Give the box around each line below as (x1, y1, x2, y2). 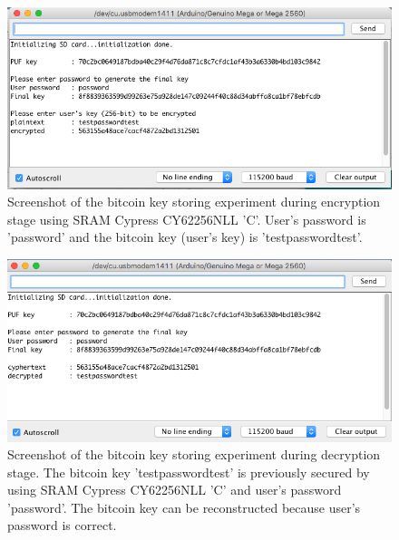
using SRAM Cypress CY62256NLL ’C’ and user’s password (7, 480, 342, 499)
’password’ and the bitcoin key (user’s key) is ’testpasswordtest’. (7, 227, 363, 246)
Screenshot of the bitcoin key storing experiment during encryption (7, 192, 381, 211)
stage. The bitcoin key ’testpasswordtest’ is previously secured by (7, 462, 370, 481)
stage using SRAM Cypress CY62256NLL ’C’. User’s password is (7, 209, 366, 228)
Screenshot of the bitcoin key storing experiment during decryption (7, 445, 381, 464)
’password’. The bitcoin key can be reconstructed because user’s (7, 497, 361, 516)
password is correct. (7, 516, 117, 535)
